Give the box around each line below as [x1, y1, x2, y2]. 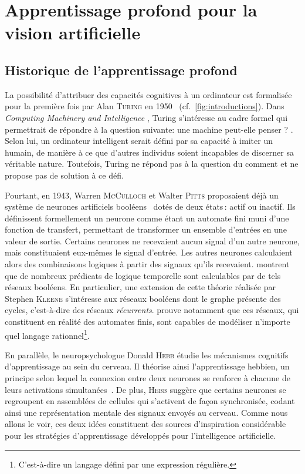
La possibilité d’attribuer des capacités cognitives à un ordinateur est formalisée [5, 88, 292, 100]
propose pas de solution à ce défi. [5, 169, 124, 181]
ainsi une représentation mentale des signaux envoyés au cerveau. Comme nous [5, 406, 288, 418]
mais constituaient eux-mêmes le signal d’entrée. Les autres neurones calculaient [5, 246, 293, 258]
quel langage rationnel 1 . [5, 327, 90, 341]
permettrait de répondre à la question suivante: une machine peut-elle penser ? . [5, 123, 293, 135]
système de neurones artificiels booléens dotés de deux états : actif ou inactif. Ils [5, 200, 296, 213]
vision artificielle [5, 21, 141, 45]
